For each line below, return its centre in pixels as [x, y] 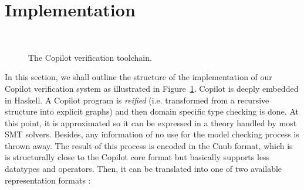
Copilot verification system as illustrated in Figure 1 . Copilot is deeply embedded [152, 88]
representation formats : [48, 180]
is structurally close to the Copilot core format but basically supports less [137, 157]
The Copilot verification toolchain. [90, 57]
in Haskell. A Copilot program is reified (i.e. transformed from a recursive [137, 100]
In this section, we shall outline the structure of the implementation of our [139, 77]
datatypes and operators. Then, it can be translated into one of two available [143, 169]
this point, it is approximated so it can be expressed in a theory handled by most [151, 122]
